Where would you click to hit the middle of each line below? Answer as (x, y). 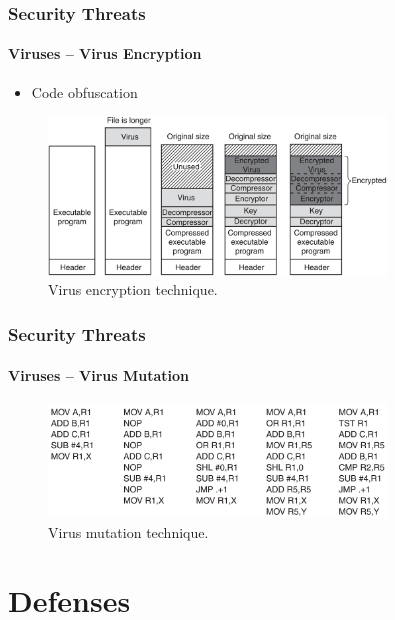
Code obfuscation (84, 91)
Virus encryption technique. (133, 289)
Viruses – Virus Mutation (99, 374)
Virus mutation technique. (128, 531)
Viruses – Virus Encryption (105, 53)
